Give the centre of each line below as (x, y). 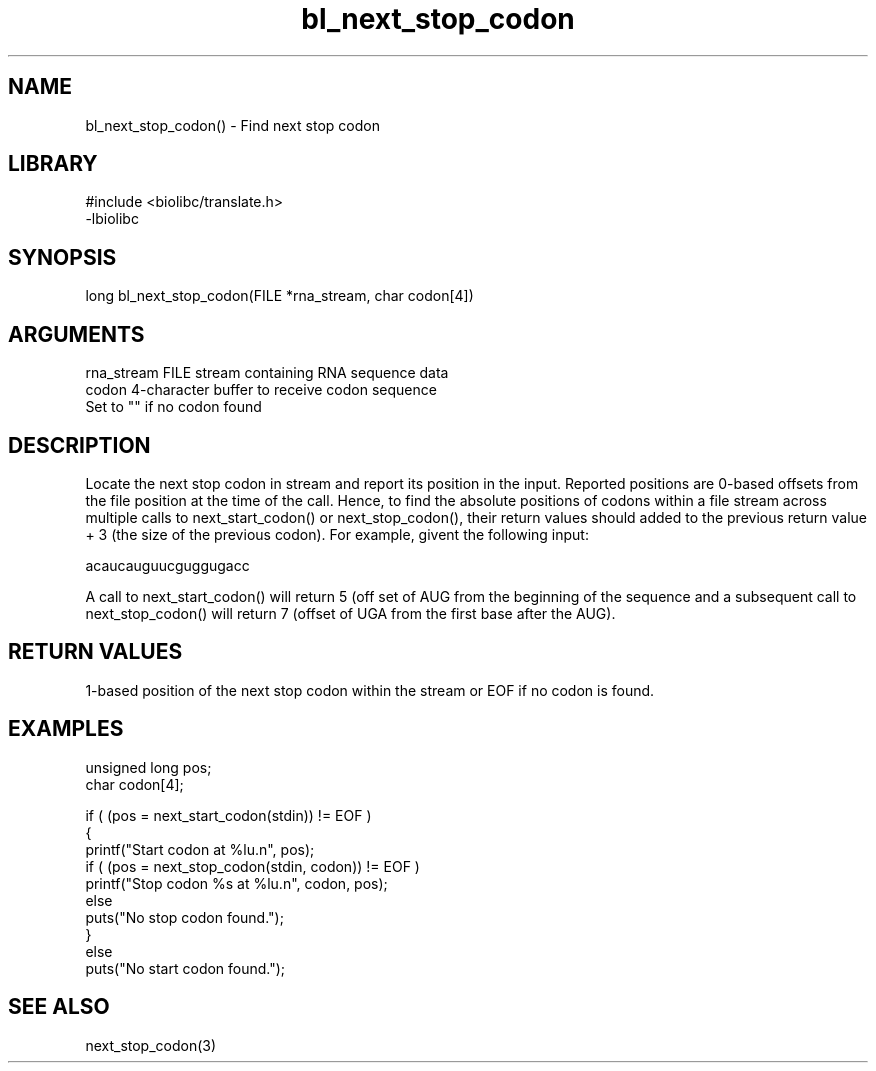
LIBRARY (53, 164)
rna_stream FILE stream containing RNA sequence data (267, 373)
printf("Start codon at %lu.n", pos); (200, 849)
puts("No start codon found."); (185, 968)
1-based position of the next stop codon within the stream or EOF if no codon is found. (370, 690)
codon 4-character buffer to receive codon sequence (261, 390)
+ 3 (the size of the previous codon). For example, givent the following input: (337, 534)
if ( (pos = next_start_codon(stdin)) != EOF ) (228, 815)
